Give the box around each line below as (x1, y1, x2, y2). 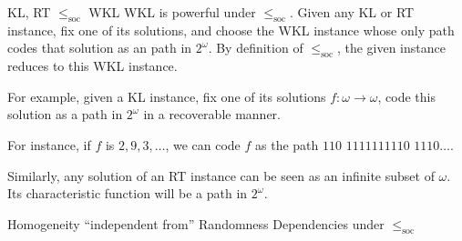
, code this (377, 86, 436, 105)
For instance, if (7, 135, 91, 154)
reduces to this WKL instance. (7, 56, 178, 75)
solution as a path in (7, 105, 123, 124)
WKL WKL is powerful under (88, 3, 256, 21)
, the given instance (336, 38, 446, 57)
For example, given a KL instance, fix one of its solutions (7, 86, 326, 105)
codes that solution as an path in (7, 38, 192, 57)
